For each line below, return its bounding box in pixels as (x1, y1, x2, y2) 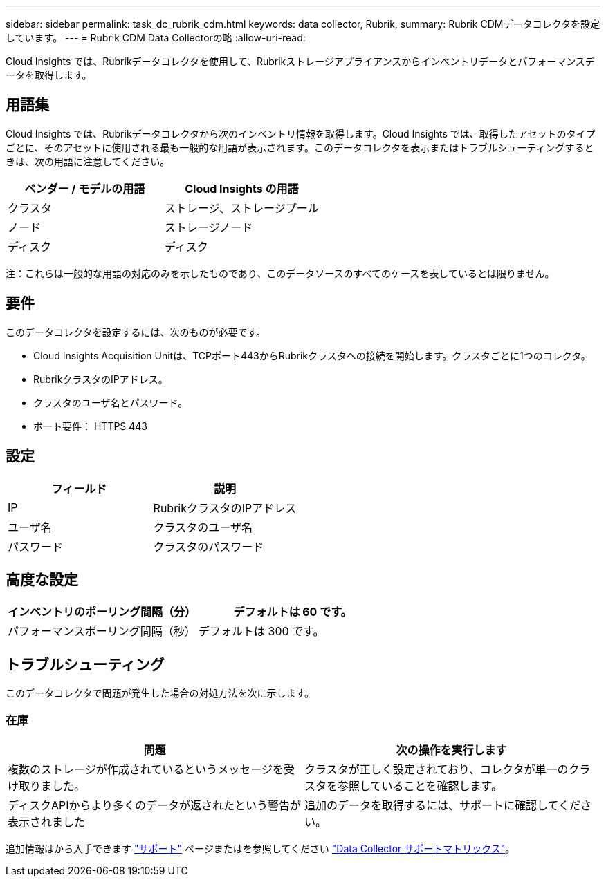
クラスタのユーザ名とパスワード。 (33, 396, 188, 409)
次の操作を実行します (396, 742, 507, 757)
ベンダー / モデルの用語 (24, 181, 145, 196)
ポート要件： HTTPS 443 (33, 420, 148, 432)
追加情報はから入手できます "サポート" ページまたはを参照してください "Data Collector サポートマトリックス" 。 (6, 842, 515, 854)
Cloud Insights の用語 (185, 181, 299, 196)
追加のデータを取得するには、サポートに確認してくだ (304, 798, 581, 812)
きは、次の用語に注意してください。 (6, 155, 170, 167)
